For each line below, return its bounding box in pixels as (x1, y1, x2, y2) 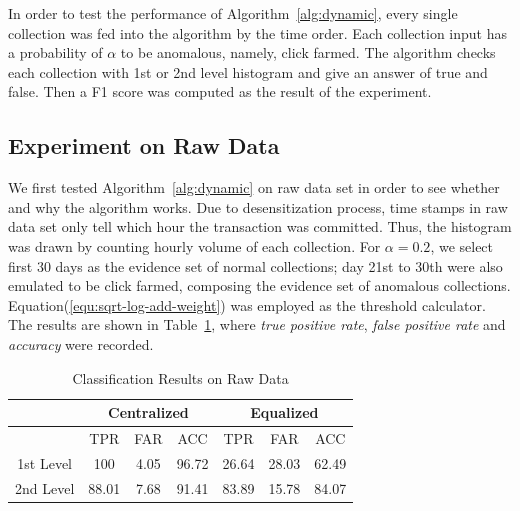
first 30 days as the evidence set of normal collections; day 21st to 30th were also (8, 255, 503, 276)
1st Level (17, 452, 72, 473)
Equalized (250, 402, 319, 423)
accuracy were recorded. (8, 333, 154, 354)
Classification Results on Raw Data (72, 367, 289, 388)
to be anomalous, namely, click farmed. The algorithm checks (120, 42, 496, 63)
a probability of (8, 42, 103, 63)
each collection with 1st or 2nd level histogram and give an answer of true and (8, 61, 488, 82)
